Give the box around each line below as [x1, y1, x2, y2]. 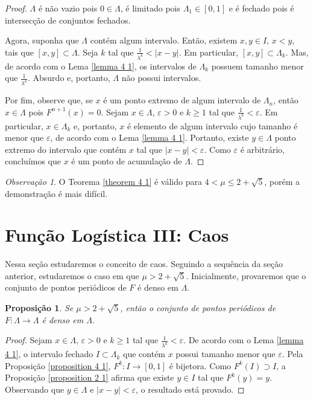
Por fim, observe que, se [5, 94, 93, 106]
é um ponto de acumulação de [71, 155, 182, 167]
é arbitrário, [240, 143, 285, 155]
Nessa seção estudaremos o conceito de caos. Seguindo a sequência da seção [5, 257, 283, 270]
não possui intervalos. [121, 71, 201, 84]
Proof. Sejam [5, 334, 52, 346]
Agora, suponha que [5, 34, 79, 47]
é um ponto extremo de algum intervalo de [103, 94, 261, 106]
